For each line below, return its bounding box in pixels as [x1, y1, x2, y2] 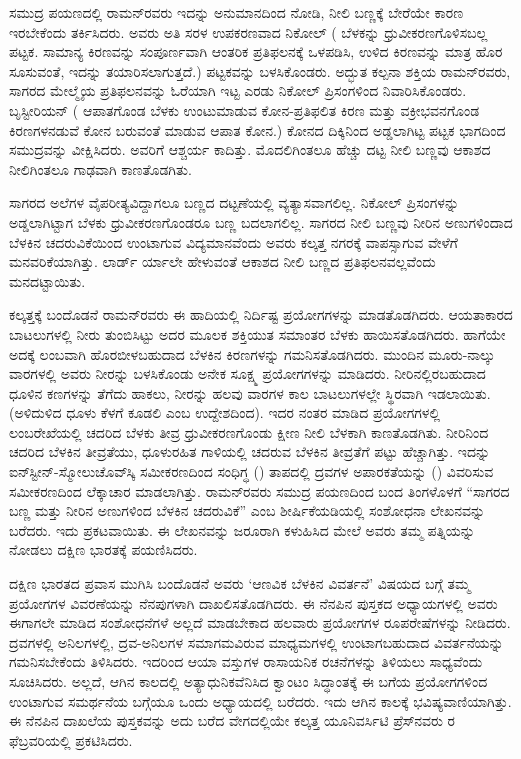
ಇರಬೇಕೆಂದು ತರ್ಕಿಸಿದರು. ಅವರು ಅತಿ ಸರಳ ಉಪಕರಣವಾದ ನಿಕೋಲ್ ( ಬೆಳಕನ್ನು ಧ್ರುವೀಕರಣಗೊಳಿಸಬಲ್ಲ [9, 21, 488, 42]
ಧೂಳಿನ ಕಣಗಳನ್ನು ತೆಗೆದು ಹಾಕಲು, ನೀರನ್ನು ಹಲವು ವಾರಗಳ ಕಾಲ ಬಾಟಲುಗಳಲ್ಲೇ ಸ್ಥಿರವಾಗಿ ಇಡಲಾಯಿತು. [9, 382, 491, 403]
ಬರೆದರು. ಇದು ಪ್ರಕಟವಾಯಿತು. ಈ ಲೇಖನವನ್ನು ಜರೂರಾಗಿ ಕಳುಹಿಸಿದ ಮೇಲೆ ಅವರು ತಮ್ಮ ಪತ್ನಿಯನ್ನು [9, 519, 475, 540]
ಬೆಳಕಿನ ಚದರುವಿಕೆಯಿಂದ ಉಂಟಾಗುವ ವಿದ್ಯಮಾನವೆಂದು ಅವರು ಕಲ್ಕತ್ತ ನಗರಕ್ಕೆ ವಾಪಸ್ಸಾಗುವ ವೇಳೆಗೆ [9, 231, 458, 252]
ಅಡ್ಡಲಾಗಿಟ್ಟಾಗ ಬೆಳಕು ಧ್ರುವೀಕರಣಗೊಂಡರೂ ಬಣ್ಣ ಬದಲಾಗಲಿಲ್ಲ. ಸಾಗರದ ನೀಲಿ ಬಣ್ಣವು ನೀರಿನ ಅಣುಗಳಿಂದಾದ [9, 211, 513, 232]
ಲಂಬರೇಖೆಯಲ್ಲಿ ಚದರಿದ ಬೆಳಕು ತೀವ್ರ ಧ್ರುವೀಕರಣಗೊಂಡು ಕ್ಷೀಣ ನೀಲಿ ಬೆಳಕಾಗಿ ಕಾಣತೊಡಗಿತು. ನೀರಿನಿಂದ [9, 421, 489, 442]
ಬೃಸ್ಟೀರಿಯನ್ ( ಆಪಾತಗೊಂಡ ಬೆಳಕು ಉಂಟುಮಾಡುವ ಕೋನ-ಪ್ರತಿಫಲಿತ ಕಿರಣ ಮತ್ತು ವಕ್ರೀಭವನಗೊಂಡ [9, 99, 480, 120]
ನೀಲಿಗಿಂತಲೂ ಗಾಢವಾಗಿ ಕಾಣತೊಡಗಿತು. [9, 158, 192, 179]
